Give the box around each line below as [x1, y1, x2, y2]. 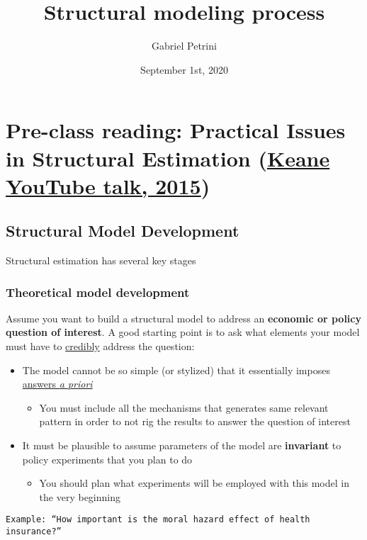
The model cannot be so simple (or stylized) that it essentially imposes [22, 362, 330, 377]
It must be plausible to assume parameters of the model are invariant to [22, 438, 341, 453]
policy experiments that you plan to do [22, 451, 193, 466]
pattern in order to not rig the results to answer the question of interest [39, 414, 351, 429]
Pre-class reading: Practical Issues [6, 116, 346, 145]
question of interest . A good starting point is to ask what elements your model [6, 325, 360, 339]
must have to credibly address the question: [6, 339, 195, 354]
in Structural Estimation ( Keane [6, 143, 330, 172]
